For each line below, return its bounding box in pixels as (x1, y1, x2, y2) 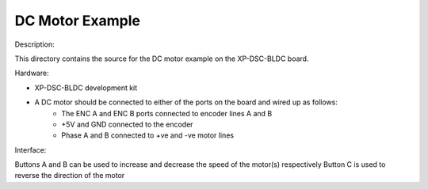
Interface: (14, 145, 47, 154)
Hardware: (14, 68, 49, 78)
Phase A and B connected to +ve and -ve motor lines (61, 130, 234, 140)
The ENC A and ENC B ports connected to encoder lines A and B (61, 108, 273, 118)
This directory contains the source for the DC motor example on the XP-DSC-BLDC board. (14, 54, 309, 63)
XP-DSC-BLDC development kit (34, 83, 138, 93)
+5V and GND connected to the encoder (61, 119, 193, 129)
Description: (14, 40, 55, 49)
